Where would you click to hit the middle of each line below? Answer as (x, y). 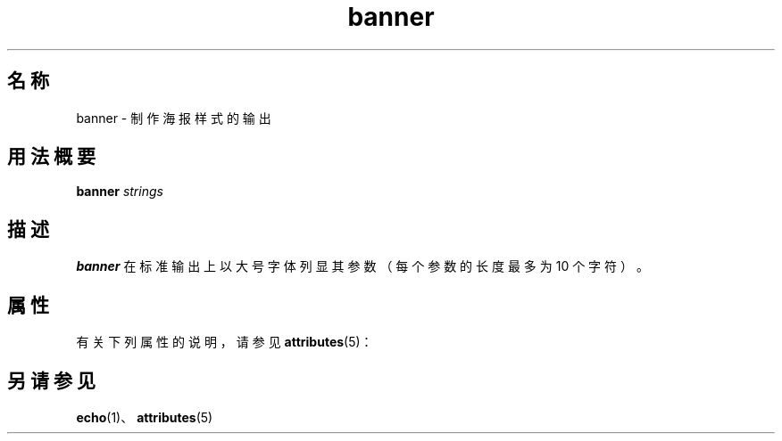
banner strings (120, 192)
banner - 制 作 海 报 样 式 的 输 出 (174, 118)
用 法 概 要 (51, 157)
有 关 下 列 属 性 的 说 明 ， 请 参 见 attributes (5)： (225, 342)
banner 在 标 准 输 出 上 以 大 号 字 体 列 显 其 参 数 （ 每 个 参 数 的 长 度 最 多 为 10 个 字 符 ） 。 (362, 266)
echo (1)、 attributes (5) (145, 417)
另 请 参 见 (51, 380)
